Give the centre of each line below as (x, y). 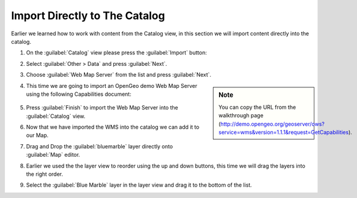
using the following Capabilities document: (79, 94)
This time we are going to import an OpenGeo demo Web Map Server (112, 86)
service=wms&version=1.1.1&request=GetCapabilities (284, 132)
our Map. (37, 135)
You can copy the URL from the (257, 107)
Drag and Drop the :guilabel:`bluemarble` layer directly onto (100, 146)
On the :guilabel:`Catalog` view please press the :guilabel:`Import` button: (116, 53)
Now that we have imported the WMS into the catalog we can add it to (113, 127)
